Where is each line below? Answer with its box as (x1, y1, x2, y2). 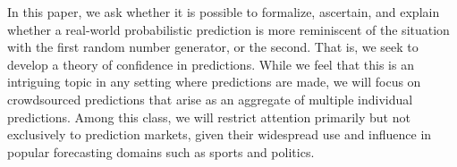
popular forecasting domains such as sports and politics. (7, 142, 315, 161)
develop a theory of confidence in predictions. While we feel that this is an (7, 54, 414, 73)
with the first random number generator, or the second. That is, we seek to (7, 38, 419, 56)
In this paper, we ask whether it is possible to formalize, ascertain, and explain (7, 3, 440, 21)
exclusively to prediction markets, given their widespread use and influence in (7, 125, 432, 144)
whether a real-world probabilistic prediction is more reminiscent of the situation (7, 20, 450, 38)
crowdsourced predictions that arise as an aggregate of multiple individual (7, 89, 413, 108)
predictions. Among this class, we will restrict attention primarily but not (7, 107, 410, 126)
